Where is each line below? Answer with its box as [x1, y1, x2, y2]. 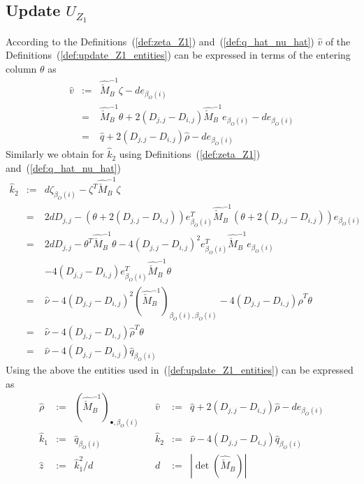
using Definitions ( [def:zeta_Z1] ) [119, 147, 261, 161]
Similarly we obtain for [6, 147, 104, 161]
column [6, 61, 37, 75]
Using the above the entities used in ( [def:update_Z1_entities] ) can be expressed [6, 362, 354, 377]
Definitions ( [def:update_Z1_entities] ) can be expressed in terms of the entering [6, 47, 351, 62]
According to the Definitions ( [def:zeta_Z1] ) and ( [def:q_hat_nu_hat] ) [6, 34, 314, 48]
